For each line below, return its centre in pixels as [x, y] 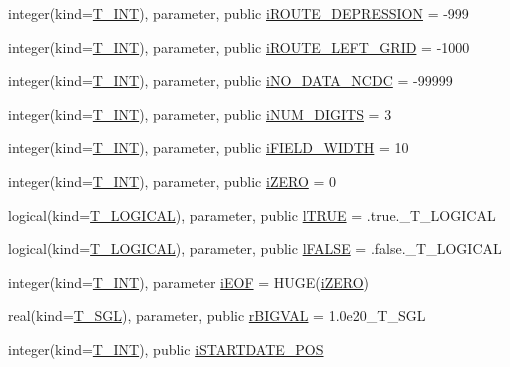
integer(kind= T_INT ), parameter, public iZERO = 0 [172, 180]
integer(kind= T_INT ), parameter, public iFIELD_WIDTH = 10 [208, 147]
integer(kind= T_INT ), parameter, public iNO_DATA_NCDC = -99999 [230, 80]
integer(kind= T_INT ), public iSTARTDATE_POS [166, 348]
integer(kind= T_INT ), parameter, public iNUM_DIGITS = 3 [200, 113]
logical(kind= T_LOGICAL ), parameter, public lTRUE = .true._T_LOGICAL [252, 214]
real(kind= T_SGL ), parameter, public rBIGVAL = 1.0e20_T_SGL [217, 315]
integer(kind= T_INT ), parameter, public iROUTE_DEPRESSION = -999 [238, 13]
